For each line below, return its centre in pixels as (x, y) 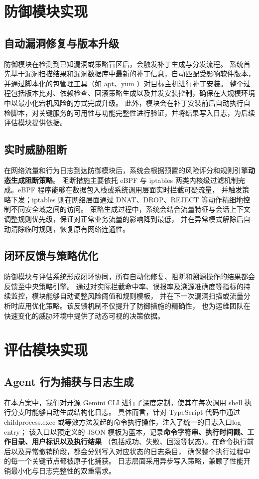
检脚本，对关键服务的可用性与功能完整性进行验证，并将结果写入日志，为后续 (129, 112)
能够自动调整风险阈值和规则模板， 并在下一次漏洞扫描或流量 (144, 296)
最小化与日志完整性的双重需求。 (63, 471)
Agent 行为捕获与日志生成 (69, 382)
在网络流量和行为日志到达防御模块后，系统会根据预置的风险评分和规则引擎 (126, 170)
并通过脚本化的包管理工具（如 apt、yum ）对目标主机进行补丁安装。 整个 (124, 83)
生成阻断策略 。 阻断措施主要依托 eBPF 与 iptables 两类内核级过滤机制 (124, 180)
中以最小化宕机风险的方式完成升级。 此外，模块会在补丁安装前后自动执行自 (127, 102)
